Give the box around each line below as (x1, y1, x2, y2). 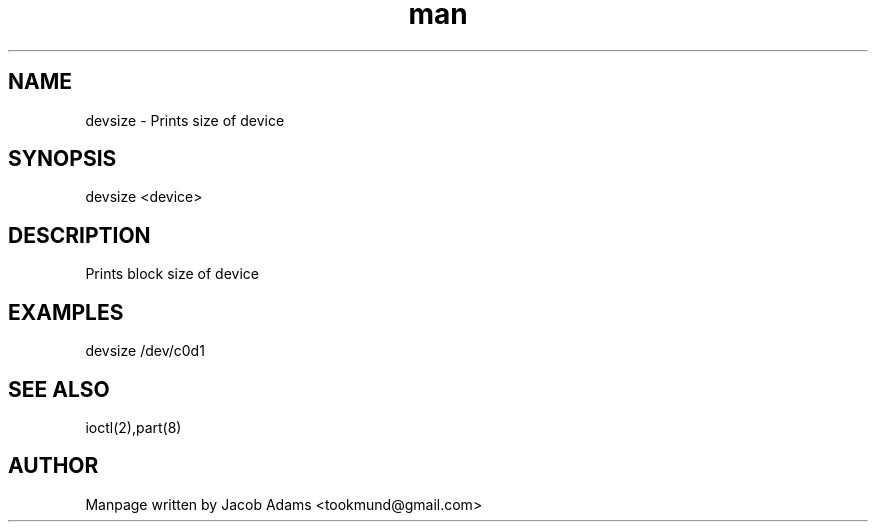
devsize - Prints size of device (85, 111, 285, 129)
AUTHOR (8, 453, 99, 479)
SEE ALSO (8, 376, 110, 402)
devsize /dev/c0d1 (85, 342, 205, 360)
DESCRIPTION (8, 222, 151, 248)
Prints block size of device (85, 265, 259, 283)
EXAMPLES (8, 299, 124, 325)
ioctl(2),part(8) (85, 418, 182, 436)
